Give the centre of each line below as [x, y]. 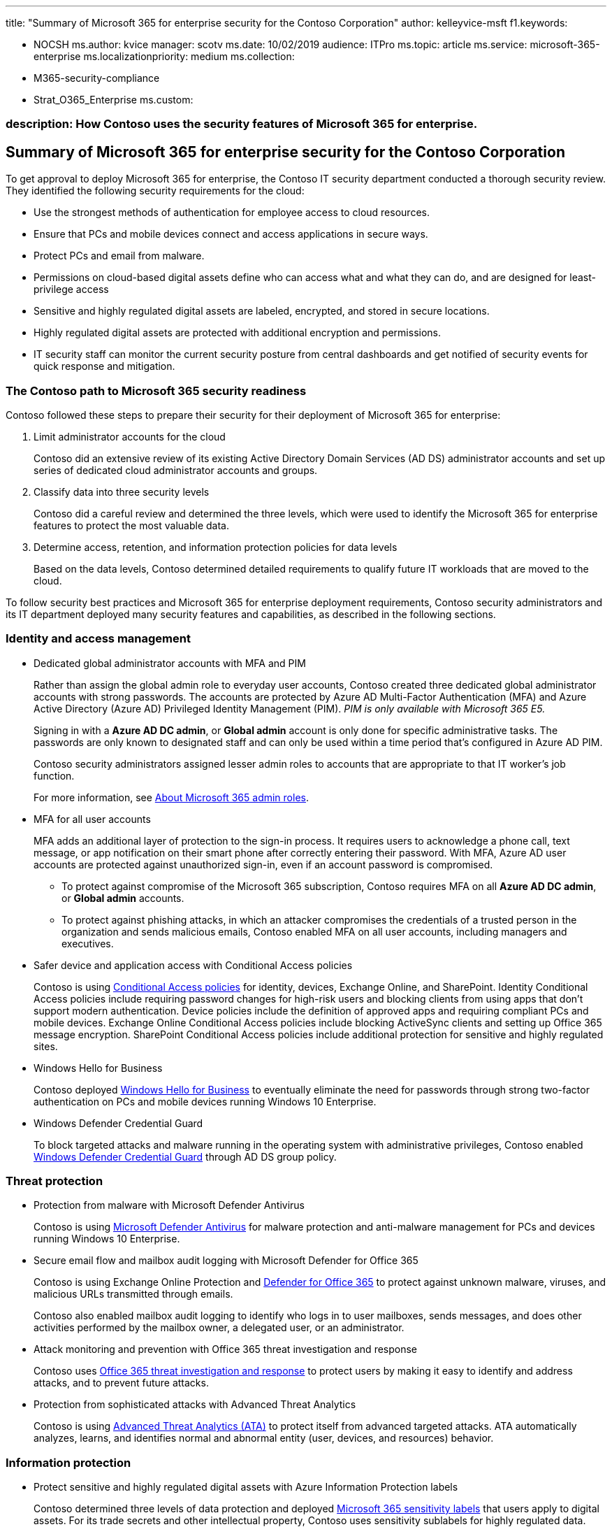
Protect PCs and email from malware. [119, 256]
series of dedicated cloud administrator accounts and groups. [176, 470]
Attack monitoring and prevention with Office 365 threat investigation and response [226, 1349]
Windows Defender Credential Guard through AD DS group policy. [185, 1156]
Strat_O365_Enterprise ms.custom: [114, 100]
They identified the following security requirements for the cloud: [155, 191]
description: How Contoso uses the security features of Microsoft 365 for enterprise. [242, 124]
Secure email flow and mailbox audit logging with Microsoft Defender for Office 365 [226, 1261]
